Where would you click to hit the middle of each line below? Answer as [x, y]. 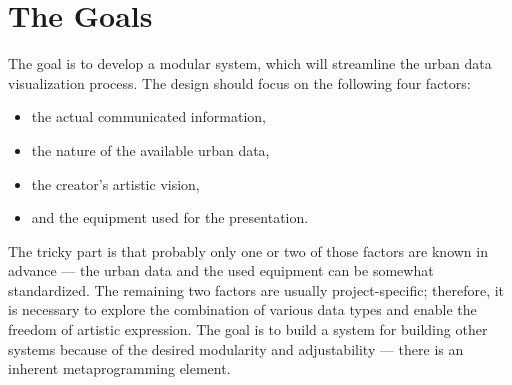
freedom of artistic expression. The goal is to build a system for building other [248, 329]
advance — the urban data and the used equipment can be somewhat [221, 270]
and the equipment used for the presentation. [170, 217]
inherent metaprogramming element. [119, 368]
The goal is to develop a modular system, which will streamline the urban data [250, 63]
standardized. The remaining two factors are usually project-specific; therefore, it [256, 289]
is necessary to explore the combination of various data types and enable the [242, 309]
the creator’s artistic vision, [115, 183]
